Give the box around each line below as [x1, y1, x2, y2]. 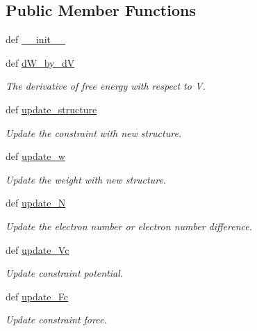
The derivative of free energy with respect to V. [6, 79, 206, 93]
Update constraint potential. [6, 266, 124, 280]
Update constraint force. [6, 312, 107, 327]
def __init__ [6, 32, 65, 47]
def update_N [6, 195, 66, 210]
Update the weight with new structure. [6, 172, 167, 186]
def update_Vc [6, 242, 69, 257]
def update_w [6, 149, 65, 163]
